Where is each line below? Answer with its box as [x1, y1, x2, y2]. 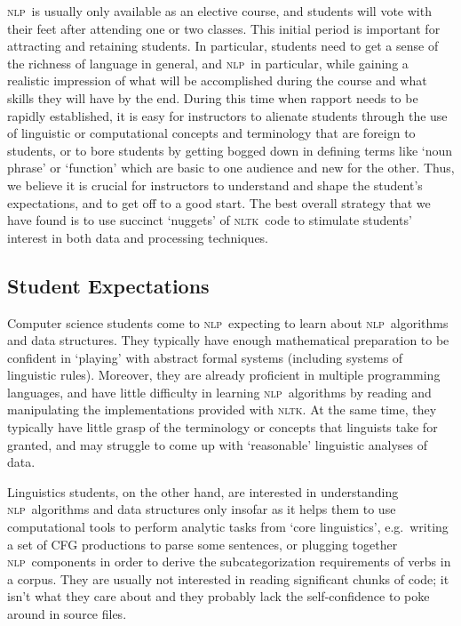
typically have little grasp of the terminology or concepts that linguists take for [7, 418, 438, 437]
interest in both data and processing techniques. [7, 228, 269, 246]
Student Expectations [7, 271, 210, 299]
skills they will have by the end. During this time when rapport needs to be [7, 88, 418, 107]
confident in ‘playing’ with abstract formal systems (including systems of [7, 348, 403, 366]
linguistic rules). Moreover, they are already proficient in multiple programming [7, 365, 441, 384]
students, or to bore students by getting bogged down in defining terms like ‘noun [7, 140, 453, 159]
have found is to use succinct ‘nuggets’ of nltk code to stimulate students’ [7, 211, 412, 229]
